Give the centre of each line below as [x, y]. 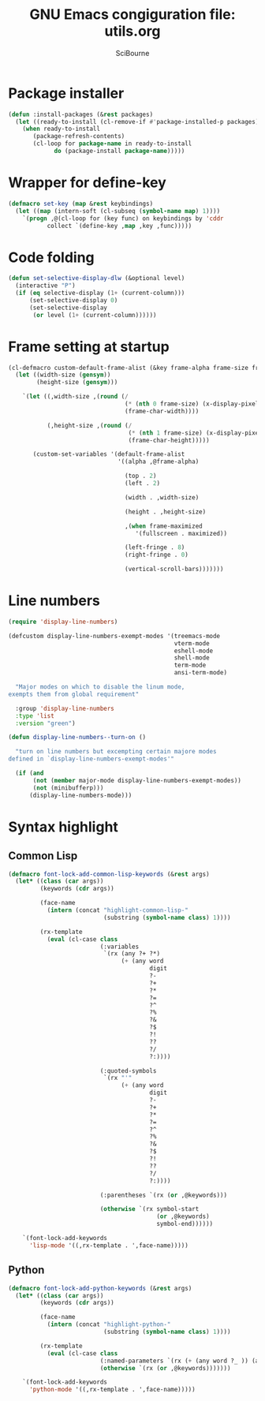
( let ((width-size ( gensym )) [63, 375]
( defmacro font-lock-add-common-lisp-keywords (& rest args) [109, 874]
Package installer [66, 93]
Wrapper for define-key [88, 183]
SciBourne [132, 53]
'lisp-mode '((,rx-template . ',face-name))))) [109, 1245]
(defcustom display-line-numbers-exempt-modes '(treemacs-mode [114, 636]
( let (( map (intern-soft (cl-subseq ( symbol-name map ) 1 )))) [118, 211]
